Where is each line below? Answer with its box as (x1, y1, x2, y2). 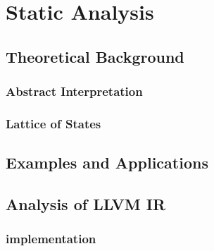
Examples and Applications (6, 152, 208, 173)
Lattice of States (6, 114, 101, 132)
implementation (6, 230, 96, 247)
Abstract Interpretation (6, 82, 143, 100)
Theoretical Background (6, 45, 184, 67)
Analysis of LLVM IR (6, 193, 166, 215)
